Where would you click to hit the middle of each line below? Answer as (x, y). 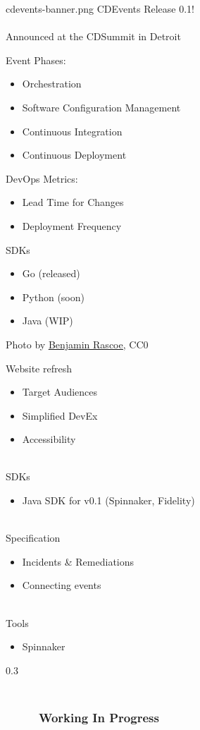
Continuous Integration (72, 131)
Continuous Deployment (74, 155)
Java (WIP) (48, 321)
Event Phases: (36, 60)
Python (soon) (53, 297)
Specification (33, 538)
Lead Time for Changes (73, 202)
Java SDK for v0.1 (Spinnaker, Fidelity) (108, 500)
